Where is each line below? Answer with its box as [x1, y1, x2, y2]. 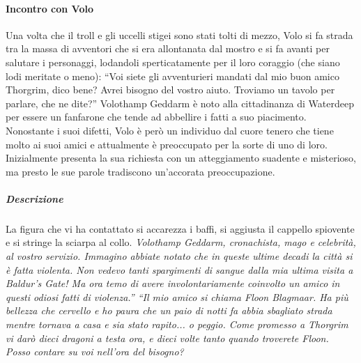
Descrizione [6, 191, 63, 206]
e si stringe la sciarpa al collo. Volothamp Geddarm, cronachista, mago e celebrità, [6, 235, 356, 249]
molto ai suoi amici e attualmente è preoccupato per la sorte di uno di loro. [6, 137, 328, 151]
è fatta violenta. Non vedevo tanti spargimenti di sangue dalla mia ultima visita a [6, 262, 353, 277]
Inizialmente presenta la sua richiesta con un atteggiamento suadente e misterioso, [6, 150, 356, 165]
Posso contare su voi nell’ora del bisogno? [6, 344, 184, 359]
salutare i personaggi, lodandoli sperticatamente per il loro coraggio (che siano [6, 54, 340, 69]
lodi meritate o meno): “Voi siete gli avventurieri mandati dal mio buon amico [6, 68, 339, 83]
